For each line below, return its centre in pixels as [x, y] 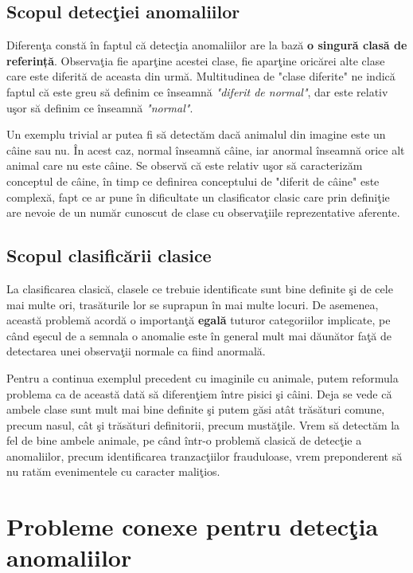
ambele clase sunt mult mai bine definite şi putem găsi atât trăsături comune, [196, 409]
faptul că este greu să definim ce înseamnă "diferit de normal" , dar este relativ [197, 91]
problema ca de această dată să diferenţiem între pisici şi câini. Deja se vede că [199, 393]
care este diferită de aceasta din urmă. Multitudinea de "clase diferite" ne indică [201, 76]
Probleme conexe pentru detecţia [193, 526]
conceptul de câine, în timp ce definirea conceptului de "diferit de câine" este [193, 181]
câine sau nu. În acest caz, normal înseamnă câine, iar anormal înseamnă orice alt [206, 149]
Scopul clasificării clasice [109, 255]
